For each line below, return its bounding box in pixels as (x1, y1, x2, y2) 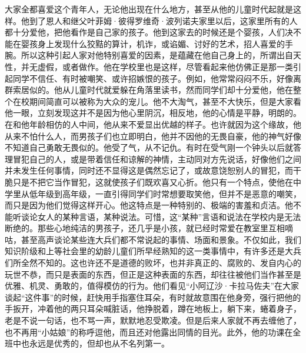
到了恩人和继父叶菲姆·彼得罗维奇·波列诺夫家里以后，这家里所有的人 (29, 14, 298, 26)
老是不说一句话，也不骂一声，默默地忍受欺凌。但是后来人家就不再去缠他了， (5, 314, 301, 327)
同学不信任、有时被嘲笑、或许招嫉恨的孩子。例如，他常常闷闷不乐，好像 (12, 72, 293, 84)
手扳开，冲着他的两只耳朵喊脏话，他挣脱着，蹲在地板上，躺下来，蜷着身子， (5, 302, 301, 315)
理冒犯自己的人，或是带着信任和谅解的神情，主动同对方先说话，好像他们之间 (5, 152, 301, 165)
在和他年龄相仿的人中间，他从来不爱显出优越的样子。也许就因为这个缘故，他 (5, 118, 301, 130)
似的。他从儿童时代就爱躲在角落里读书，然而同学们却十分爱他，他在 (29, 84, 293, 96)
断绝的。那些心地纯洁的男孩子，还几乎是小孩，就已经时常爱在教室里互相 (5, 222, 285, 234)
